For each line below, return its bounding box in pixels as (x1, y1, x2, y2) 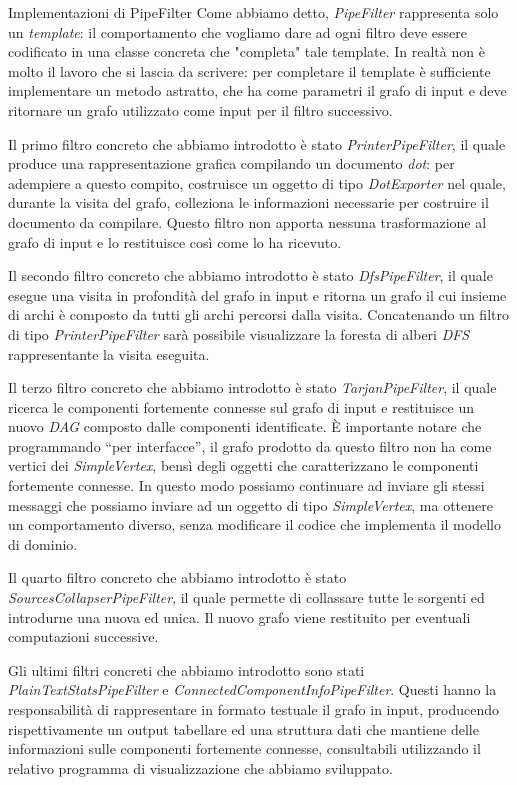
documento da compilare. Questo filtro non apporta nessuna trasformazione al (8, 211, 487, 232)
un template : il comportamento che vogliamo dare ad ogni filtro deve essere (8, 21, 467, 42)
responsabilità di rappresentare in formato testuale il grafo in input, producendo (8, 699, 500, 719)
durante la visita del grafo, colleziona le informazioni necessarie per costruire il (8, 192, 489, 213)
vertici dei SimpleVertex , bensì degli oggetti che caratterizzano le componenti (8, 455, 479, 476)
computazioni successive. (8, 626, 159, 647)
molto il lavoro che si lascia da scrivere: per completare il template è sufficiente (8, 60, 491, 81)
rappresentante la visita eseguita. (8, 343, 210, 364)
